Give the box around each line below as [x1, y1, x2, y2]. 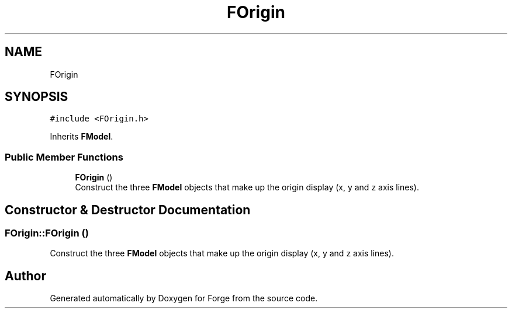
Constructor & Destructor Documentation [5, 202, 251, 217]
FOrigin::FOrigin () [5, 227, 89, 239]
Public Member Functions [5, 151, 123, 163]
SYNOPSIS [5, 89, 68, 105]
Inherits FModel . [50, 131, 113, 142]
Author [5, 268, 46, 283]
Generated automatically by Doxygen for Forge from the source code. [50, 293, 318, 304]
